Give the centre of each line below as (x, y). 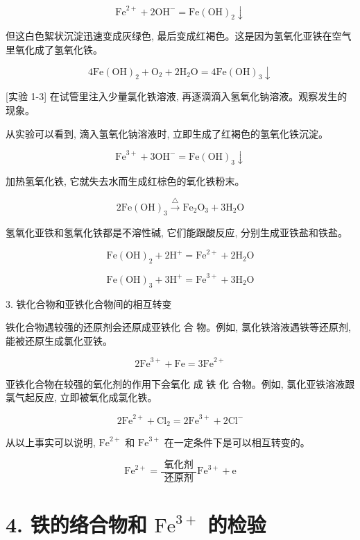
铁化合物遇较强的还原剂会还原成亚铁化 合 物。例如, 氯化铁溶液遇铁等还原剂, (178, 327)
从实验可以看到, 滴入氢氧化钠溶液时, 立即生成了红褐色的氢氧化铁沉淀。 (167, 133)
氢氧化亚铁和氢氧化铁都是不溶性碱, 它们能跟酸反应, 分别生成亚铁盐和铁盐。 (177, 232)
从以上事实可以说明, (51, 442)
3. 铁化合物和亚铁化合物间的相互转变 (89, 303)
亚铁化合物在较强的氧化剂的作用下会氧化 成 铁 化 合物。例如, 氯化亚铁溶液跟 (180, 383)
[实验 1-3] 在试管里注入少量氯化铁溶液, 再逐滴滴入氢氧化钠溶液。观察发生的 (177, 96)
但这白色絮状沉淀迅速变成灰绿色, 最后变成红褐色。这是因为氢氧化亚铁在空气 (179, 36)
